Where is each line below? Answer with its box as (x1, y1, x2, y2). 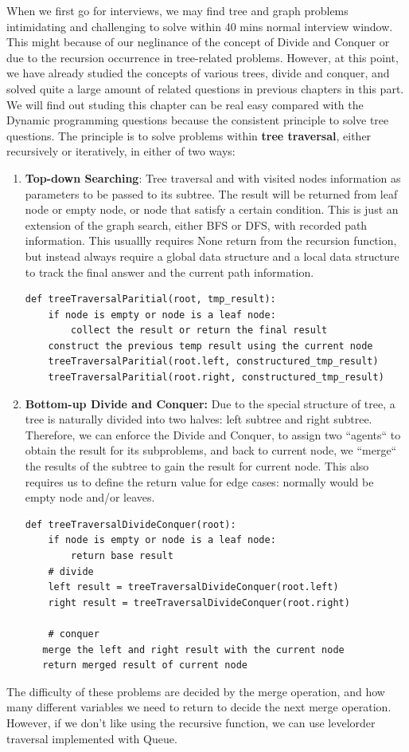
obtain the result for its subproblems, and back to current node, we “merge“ (25, 442, 397, 459)
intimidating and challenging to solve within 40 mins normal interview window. (6, 18, 393, 34)
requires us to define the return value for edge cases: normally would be (25, 473, 374, 490)
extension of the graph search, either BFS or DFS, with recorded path (25, 216, 368, 233)
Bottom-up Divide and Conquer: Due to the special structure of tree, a (25, 395, 395, 411)
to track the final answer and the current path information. (25, 263, 314, 280)
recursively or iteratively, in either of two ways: (6, 143, 236, 159)
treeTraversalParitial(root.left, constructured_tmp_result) (48, 356, 379, 368)
